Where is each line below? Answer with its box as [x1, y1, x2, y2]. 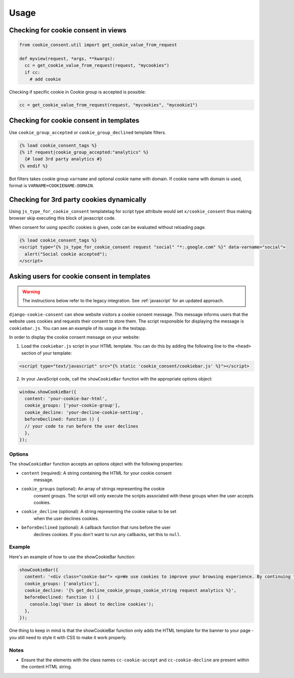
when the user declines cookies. [33, 515, 99, 521]
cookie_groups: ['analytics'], [24, 581, 100, 586]
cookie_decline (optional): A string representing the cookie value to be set [21, 509, 176, 515]
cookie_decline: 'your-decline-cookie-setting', [24, 409, 144, 415]
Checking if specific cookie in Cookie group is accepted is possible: [9, 89, 147, 95]
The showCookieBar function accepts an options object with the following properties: [9, 461, 183, 467]
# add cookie [29, 77, 61, 82]
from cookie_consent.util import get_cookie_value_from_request [19, 42, 177, 48]
